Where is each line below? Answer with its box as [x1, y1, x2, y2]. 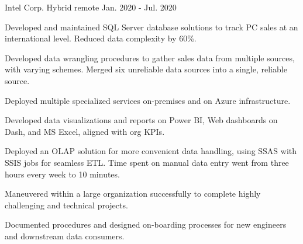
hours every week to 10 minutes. [5, 168, 120, 180]
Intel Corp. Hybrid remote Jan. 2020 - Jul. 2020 [5, 1, 177, 13]
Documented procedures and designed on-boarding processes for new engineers [5, 218, 287, 231]
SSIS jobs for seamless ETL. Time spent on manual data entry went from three [5, 156, 289, 168]
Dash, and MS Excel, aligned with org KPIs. [5, 125, 165, 137]
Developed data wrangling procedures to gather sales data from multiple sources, [5, 51, 295, 64]
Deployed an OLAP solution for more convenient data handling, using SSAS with [5, 145, 297, 157]
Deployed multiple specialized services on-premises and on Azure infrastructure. [5, 94, 291, 106]
